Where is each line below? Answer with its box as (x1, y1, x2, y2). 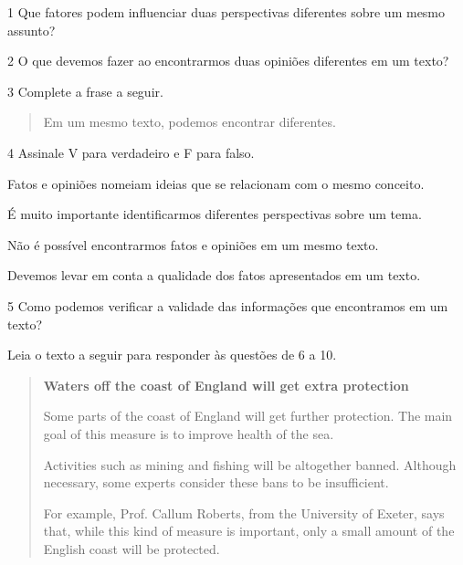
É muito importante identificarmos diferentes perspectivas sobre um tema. (7, 204, 422, 224)
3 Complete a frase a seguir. (7, 81, 163, 100)
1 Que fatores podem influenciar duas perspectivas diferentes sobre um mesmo (7, 3, 446, 21)
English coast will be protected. (43, 539, 220, 558)
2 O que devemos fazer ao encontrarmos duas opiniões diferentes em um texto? (7, 51, 449, 70)
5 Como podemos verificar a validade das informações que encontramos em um (7, 296, 448, 315)
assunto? (7, 20, 56, 39)
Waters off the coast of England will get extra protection (43, 375, 409, 394)
